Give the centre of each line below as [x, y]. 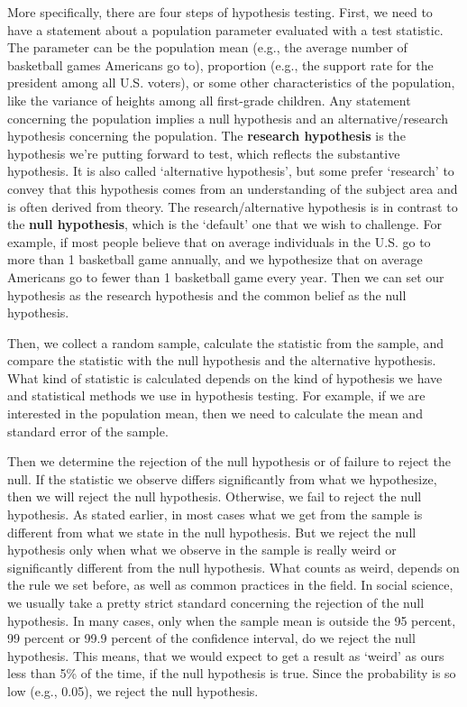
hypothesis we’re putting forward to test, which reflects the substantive [204, 153]
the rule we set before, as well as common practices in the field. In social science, [230, 585]
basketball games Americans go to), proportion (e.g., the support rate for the [220, 64]
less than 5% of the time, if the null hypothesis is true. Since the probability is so [232, 673]
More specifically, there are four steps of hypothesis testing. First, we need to [220, 12]
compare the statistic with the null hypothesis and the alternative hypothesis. [222, 360]
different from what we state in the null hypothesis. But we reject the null [212, 532]
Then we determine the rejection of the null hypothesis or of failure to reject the [229, 461]
